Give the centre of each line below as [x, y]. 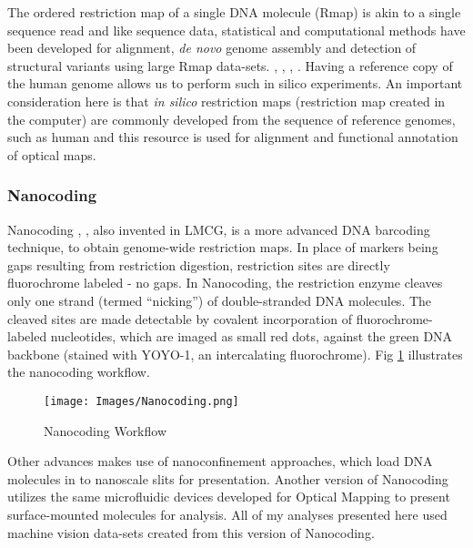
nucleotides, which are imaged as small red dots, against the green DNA [252, 336]
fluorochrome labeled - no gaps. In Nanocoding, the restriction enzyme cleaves [225, 283]
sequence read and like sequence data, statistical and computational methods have [236, 30]
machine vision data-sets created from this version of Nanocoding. [191, 532]
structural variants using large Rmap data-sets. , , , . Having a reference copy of [230, 65]
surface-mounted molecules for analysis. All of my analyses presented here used [227, 514]
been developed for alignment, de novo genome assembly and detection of [212, 48]
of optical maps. [52, 154]
